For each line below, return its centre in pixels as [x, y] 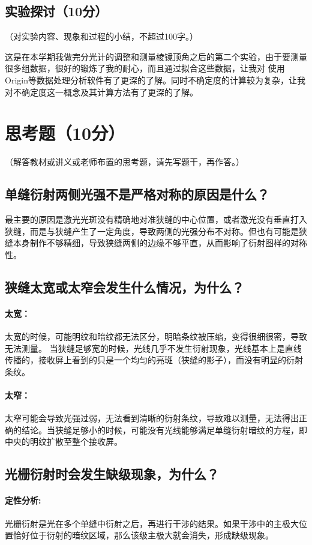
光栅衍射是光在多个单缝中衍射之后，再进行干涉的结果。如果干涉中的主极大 [152, 523]
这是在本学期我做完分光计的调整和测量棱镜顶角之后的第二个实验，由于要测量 [156, 56]
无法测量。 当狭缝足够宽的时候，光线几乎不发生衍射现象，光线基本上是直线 [153, 348]
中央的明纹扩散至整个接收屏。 [64, 441]
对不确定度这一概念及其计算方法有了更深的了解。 [101, 92]
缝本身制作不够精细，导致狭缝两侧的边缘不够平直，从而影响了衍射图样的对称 [156, 243]
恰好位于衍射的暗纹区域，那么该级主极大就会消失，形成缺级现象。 [143, 535]
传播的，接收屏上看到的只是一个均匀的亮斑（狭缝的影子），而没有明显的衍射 [154, 360]
